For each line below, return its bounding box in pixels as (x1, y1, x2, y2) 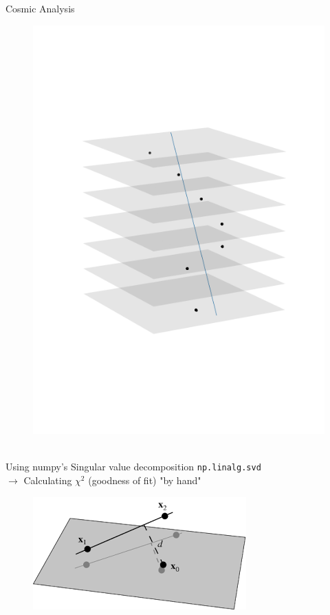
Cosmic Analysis (5, 1, 75, 15)
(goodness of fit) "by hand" (88, 473, 201, 488)
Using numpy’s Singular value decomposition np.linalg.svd (5, 459, 261, 474)
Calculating (23, 473, 72, 488)
